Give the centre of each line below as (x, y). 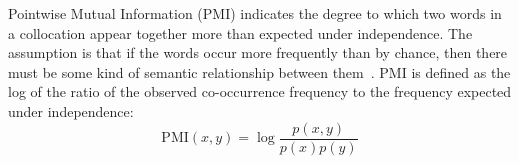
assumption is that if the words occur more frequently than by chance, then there (258, 52)
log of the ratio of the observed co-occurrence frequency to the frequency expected (260, 91)
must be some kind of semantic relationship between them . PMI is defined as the (259, 71)
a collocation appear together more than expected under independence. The (240, 32)
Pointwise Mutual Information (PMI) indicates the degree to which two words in (255, 13)
